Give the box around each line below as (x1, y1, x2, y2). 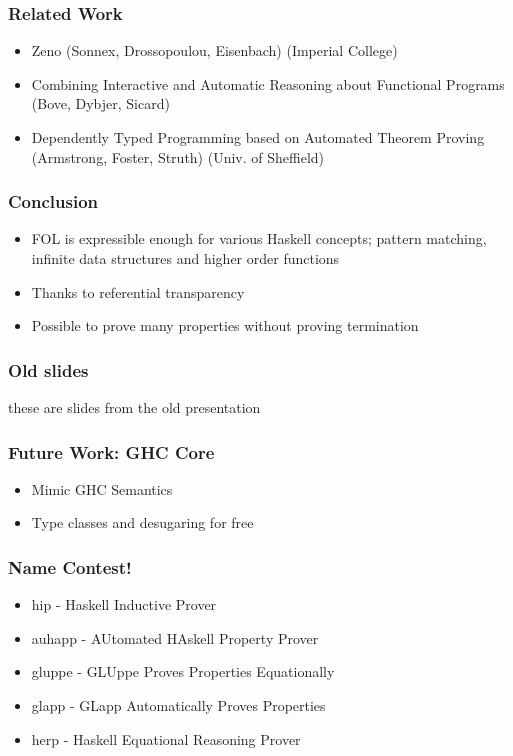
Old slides (8, 357, 89, 382)
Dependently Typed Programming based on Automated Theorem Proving (31, 127, 485, 147)
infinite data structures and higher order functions (31, 248, 340, 268)
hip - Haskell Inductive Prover (31, 594, 217, 615)
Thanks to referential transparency (31, 281, 245, 302)
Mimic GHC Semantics (31, 478, 173, 499)
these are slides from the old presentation (8, 397, 261, 417)
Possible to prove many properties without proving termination (31, 315, 419, 336)
